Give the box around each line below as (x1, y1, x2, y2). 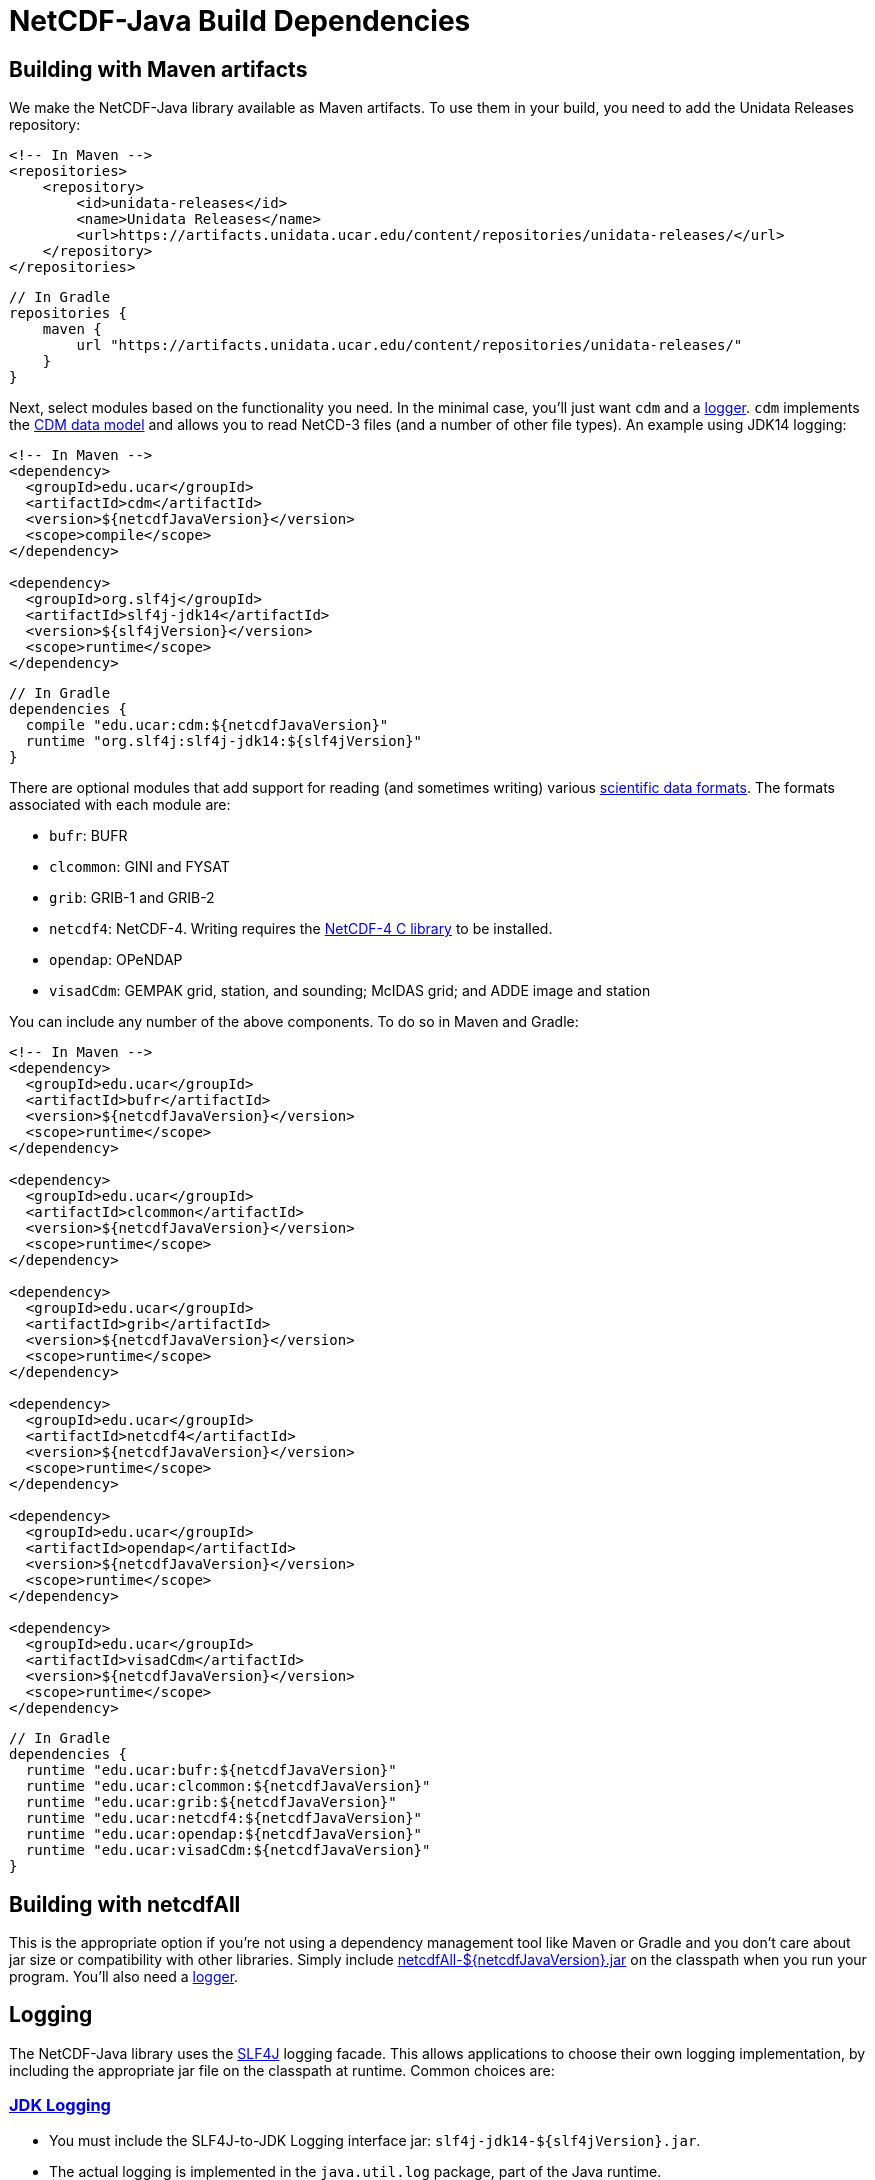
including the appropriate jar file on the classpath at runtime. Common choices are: (9, 2061, 555, 2079)
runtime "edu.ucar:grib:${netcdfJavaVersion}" (25, 1794, 397, 1811)
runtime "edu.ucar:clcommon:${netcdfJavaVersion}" (25, 1778, 431, 1795)
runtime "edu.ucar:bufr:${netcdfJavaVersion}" (25, 1762, 397, 1779)
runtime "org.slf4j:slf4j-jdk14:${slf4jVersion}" (25, 733, 423, 750)
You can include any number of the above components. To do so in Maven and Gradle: (9, 1013, 579, 1031)
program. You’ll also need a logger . (9, 1968, 239, 1986)
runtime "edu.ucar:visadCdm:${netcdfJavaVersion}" (25, 1842, 431, 1859)
